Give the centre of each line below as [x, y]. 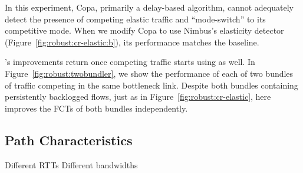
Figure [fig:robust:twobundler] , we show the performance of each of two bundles [149, 73]
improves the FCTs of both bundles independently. [96, 108]
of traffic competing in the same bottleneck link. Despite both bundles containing [151, 85]
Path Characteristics [69, 140]
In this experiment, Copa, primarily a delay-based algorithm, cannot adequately [149, 7]
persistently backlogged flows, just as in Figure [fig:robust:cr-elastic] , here [138, 97]
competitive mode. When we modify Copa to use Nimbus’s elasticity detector [144, 30]
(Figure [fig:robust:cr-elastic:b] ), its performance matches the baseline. [132, 42]
